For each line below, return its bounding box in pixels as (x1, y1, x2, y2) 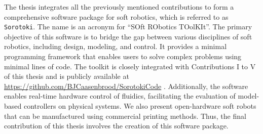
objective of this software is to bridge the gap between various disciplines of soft (4, 31, 252, 41)
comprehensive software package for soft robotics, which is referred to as (4, 11, 229, 22)
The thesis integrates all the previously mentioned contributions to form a (4, 2, 234, 12)
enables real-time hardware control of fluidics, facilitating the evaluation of (4, 91, 236, 101)
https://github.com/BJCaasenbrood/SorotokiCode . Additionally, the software (4, 80, 248, 91)
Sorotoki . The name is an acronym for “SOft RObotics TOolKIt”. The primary (4, 21, 252, 32)
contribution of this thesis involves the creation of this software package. (4, 120, 229, 131)
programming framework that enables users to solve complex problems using (4, 51, 242, 62)
